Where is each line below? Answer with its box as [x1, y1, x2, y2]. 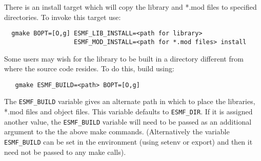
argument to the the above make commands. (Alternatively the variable [4, 126, 230, 137]
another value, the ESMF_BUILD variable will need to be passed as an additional [4, 116, 252, 127]
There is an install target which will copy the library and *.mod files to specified [4, 2, 257, 12]
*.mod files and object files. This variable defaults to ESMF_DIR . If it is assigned [4, 106, 253, 116]
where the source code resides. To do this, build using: [4, 63, 174, 74]
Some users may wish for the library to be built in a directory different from [4, 53, 244, 64]
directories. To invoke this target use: [4, 11, 121, 22]
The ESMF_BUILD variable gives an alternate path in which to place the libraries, [4, 96, 255, 107]
